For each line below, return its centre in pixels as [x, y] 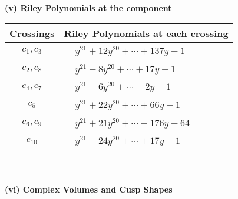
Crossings [32, 33]
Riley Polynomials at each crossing [146, 33]
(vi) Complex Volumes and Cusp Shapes [89, 189]
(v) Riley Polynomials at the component [88, 8]
